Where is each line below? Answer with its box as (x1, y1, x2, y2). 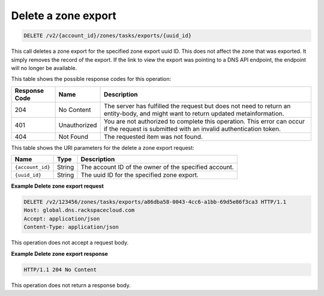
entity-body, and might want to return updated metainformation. (103, 109, 284, 117)
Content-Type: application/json (23, 223, 119, 231)
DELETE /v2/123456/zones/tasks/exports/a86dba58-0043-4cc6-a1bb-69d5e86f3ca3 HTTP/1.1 (23, 198, 287, 206)
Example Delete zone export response (11, 250, 108, 257)
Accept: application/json (23, 215, 100, 222)
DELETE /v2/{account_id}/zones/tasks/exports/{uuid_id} (23, 32, 192, 39)
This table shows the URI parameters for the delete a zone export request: (11, 144, 194, 151)
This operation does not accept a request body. (11, 239, 129, 246)
